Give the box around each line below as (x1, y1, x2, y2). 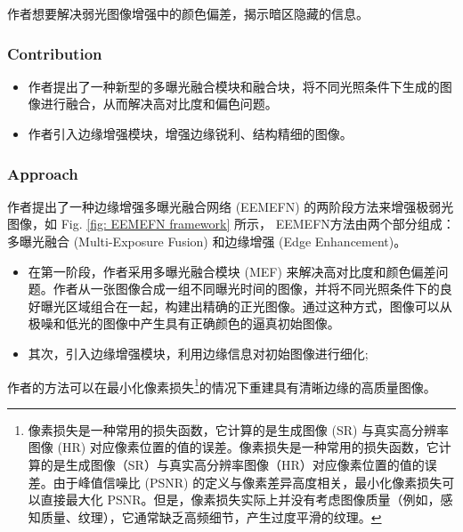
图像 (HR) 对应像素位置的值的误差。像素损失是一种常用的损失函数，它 (28, 438, 439, 456)
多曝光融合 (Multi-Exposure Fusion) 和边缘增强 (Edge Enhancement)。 (7, 232, 407, 250)
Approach (7, 162, 78, 184)
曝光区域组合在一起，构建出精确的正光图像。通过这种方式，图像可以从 (40, 296, 452, 315)
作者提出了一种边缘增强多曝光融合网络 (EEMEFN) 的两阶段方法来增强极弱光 (7, 197, 454, 215)
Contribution (7, 42, 102, 64)
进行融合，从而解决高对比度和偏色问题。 (40, 94, 278, 113)
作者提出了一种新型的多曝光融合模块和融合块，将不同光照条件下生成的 (28, 77, 440, 95)
